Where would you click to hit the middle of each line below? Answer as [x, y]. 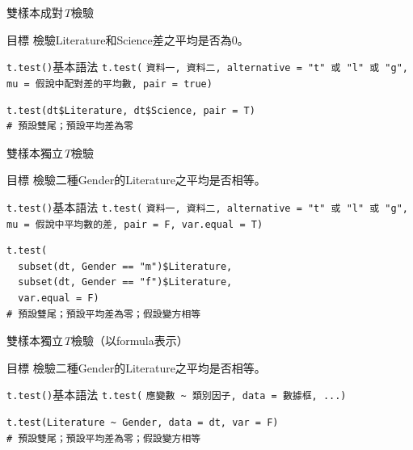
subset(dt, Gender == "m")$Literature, [125, 266]
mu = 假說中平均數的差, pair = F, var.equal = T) [135, 224]
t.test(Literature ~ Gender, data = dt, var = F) [143, 423]
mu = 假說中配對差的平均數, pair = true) [110, 84]
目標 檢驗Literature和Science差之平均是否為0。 [128, 39]
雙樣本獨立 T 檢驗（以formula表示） [97, 341]
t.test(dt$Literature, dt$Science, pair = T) [131, 110]
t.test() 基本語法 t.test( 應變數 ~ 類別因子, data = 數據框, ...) [177, 395]
